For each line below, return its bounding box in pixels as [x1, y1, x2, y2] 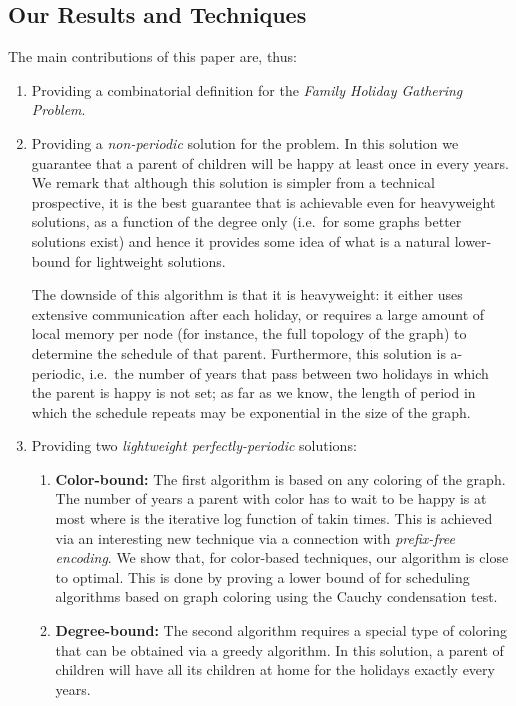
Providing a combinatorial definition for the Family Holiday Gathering [31, 79, 463, 100]
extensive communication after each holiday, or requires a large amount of [31, 303, 485, 324]
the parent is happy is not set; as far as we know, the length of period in [31, 382, 476, 403]
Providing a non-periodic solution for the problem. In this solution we [31, 132, 459, 153]
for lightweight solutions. [74, 250, 226, 271]
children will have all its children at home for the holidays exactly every [55, 659, 495, 680]
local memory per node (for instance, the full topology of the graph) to [31, 323, 467, 344]
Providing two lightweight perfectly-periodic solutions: [31, 435, 357, 456]
